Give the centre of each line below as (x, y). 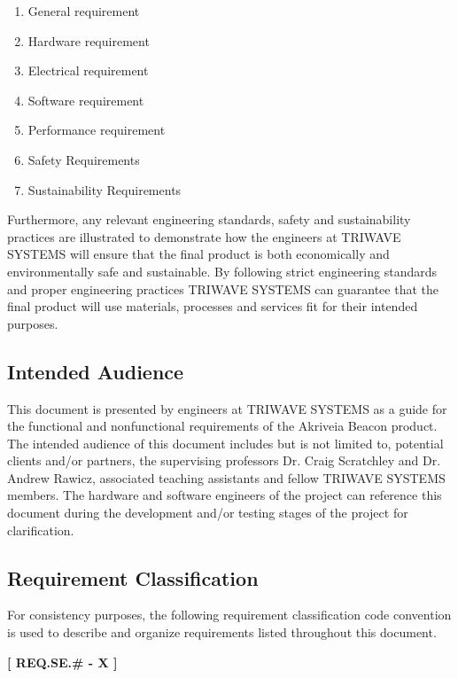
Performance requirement (97, 130)
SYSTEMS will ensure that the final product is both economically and (198, 254)
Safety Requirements (84, 159)
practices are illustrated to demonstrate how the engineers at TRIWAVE (204, 236)
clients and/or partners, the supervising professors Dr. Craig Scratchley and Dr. (224, 460)
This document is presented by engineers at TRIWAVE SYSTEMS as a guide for (227, 408)
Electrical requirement (88, 70)
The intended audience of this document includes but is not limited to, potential (225, 443)
